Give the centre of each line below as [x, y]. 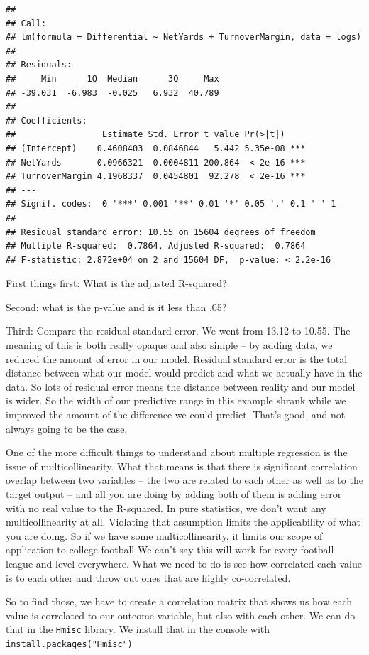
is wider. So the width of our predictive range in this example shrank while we [176, 400]
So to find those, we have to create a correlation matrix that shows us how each [179, 601]
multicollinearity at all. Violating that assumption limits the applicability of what [183, 522]
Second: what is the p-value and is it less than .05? [116, 307]
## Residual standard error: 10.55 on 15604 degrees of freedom [161, 232]
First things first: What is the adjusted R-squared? [116, 283]
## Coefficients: [46, 120]
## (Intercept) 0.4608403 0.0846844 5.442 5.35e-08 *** [156, 148]
